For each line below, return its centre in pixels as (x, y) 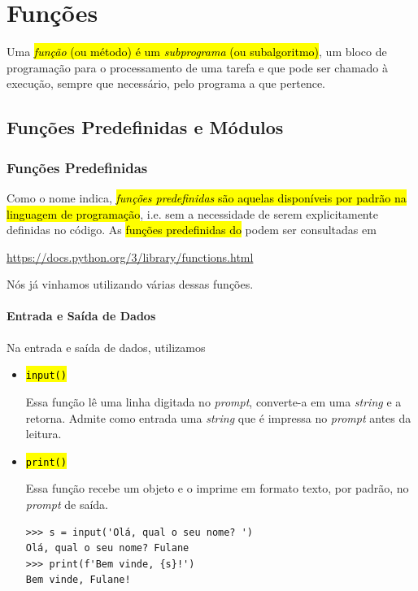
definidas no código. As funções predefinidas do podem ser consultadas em (192, 230)
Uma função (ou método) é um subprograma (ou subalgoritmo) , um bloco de (197, 52)
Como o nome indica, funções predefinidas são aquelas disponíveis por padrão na (207, 197)
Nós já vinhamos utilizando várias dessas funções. (130, 284)
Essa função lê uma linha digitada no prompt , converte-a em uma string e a (213, 401)
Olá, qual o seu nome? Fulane (107, 548)
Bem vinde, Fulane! (78, 580)
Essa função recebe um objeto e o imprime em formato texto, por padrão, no (217, 488)
